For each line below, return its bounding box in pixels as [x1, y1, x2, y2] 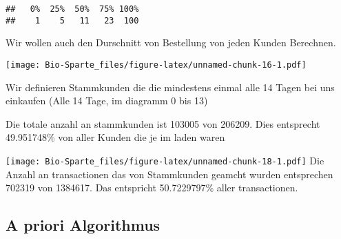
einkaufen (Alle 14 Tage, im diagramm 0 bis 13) [6, 93, 208, 108]
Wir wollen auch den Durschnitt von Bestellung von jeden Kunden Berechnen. [6, 35, 336, 50]
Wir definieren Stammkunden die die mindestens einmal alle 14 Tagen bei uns [6, 79, 335, 94]
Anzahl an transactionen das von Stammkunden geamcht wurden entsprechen [6, 166, 333, 181]
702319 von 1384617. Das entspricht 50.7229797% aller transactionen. [6, 180, 298, 195]
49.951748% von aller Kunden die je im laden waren [6, 130, 225, 144]
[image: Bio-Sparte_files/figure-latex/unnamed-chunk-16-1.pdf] [6, 59, 307, 70]
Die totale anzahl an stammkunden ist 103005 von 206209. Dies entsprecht [6, 116, 320, 131]
